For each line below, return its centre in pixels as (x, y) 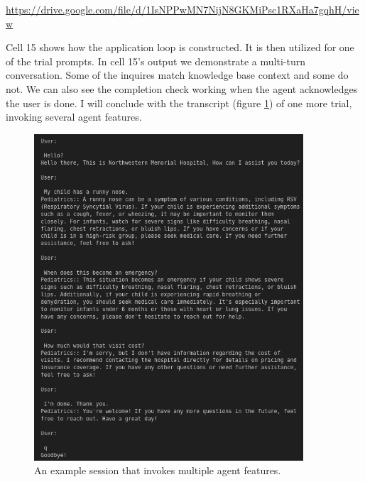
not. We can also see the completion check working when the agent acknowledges (182, 88)
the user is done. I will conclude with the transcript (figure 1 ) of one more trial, (179, 103)
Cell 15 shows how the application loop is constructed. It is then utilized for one (180, 47)
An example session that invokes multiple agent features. (158, 470)
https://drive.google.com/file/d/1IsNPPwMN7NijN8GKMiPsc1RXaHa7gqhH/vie (182, 9)
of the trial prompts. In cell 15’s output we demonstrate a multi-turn (156, 61)
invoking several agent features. (74, 117)
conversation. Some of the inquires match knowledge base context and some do (177, 75)
